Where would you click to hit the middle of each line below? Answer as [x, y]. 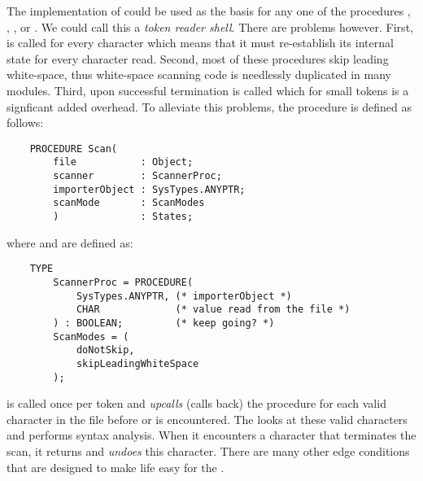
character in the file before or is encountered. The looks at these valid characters [207, 419]
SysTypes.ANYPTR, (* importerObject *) [184, 296]
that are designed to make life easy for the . [116, 467]
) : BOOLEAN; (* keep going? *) [164, 323]
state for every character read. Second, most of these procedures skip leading [198, 58]
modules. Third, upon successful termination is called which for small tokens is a [208, 90]
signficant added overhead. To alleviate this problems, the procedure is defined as [209, 106]
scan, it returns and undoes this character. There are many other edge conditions [208, 450]
